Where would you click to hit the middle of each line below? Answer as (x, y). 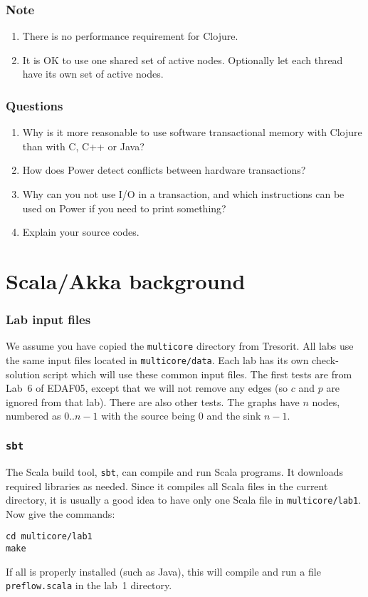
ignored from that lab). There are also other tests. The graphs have (153, 401)
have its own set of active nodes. (93, 74)
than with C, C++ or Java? (83, 146)
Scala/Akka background (126, 280)
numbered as (33, 416)
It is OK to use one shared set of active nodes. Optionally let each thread (183, 59)
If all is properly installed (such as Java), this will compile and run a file (163, 571)
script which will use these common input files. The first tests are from (198, 374)
